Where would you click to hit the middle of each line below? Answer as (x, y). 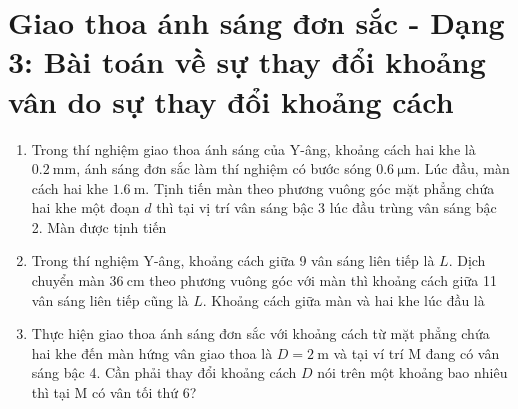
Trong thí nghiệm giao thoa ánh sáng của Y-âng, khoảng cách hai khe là (253, 148)
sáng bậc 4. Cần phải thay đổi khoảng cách (164, 372)
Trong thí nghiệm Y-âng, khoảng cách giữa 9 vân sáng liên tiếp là (233, 260)
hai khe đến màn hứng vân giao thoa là (152, 352)
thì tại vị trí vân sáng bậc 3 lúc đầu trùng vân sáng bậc (326, 207)
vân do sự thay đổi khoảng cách (231, 100)
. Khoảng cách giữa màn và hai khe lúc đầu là (343, 299)
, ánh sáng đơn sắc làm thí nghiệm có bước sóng (224, 168)
